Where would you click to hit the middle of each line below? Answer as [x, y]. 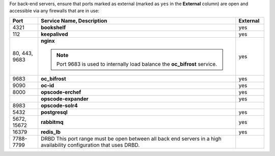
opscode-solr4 [60, 106]
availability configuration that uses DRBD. [90, 145]
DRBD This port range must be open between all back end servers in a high [131, 139]
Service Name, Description [74, 20]
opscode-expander [65, 98]
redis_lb [51, 132]
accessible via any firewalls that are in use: [54, 11]
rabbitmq [52, 122]
